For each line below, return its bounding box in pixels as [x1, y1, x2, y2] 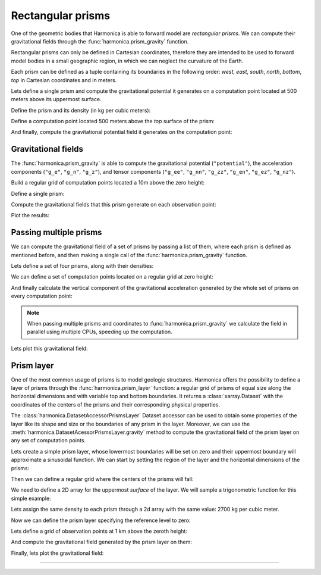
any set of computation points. [11, 437, 86, 444]
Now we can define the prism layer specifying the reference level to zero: [11, 517, 191, 524]
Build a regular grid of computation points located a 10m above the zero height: [11, 179, 205, 186]
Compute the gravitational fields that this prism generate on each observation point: [11, 201, 216, 208]
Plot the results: [11, 212, 50, 219]
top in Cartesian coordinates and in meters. [11, 76, 117, 83]
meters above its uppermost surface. [11, 96, 102, 103]
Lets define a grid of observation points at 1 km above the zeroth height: [11, 527, 187, 535]
